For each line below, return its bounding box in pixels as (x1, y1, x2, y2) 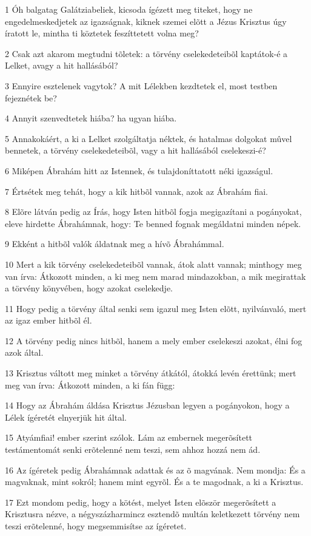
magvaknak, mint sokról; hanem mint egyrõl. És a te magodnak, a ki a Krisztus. (5, 475, 304, 488)
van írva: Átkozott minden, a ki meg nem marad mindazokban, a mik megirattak (5, 270, 306, 282)
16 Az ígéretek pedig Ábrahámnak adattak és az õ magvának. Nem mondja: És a (5, 463, 306, 476)
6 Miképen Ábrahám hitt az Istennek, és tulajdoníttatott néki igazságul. (5, 164, 273, 177)
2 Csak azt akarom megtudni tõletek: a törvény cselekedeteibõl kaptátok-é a (5, 47, 288, 59)
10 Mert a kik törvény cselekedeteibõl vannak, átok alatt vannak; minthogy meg (5, 257, 302, 270)
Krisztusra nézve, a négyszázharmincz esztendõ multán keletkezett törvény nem (5, 507, 300, 520)
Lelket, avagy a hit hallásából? (5, 59, 118, 72)
